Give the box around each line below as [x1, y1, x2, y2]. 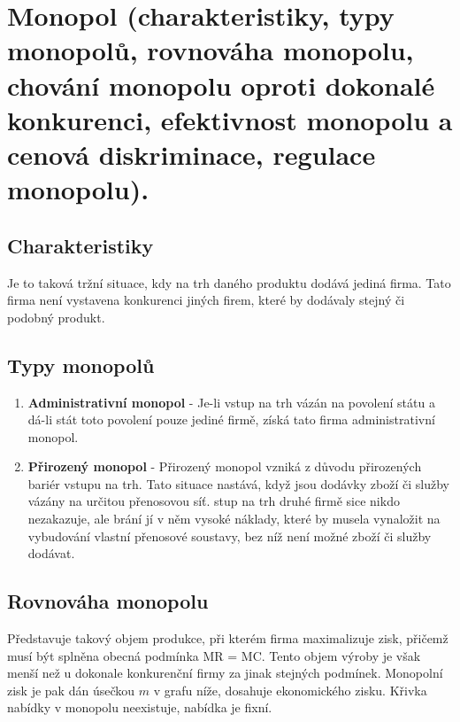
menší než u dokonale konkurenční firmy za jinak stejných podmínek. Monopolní [7, 664, 443, 682]
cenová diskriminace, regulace [7, 136, 376, 172]
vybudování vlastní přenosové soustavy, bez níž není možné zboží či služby [27, 526, 432, 545]
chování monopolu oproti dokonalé [7, 66, 435, 103]
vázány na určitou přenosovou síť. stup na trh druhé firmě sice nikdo [27, 492, 400, 510]
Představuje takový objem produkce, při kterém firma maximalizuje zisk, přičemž [7, 629, 448, 648]
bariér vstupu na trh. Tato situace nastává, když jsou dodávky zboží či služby [27, 474, 449, 493]
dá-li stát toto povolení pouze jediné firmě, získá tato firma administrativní [27, 410, 435, 429]
